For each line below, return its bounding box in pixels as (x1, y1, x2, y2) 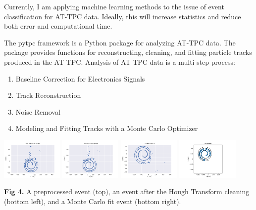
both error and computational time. (4, 21, 112, 31)
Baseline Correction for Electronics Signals (15, 73, 145, 84)
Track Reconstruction (15, 90, 81, 100)
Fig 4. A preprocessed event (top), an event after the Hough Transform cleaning (4, 186, 250, 197)
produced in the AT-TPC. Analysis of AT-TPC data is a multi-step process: (4, 56, 235, 67)
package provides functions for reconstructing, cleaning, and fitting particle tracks (4, 47, 252, 57)
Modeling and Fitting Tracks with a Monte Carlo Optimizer (15, 123, 198, 133)
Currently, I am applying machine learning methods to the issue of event (4, 1, 224, 11)
